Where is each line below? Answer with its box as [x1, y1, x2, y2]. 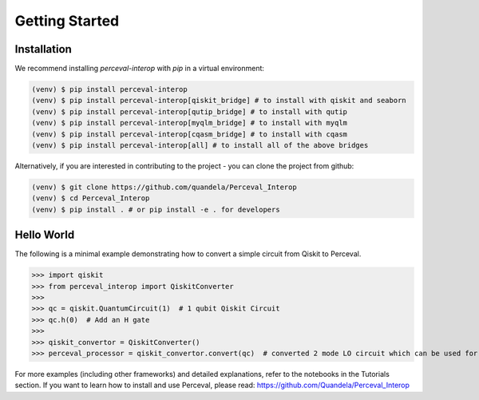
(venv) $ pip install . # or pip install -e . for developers [31, 204, 280, 214]
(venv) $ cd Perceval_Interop [31, 194, 150, 203]
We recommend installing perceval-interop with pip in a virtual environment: [14, 64, 265, 73]
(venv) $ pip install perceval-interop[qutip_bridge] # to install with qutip [31, 107, 347, 116]
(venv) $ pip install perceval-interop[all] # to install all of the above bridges [31, 141, 369, 149]
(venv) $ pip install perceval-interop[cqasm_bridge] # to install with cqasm [31, 129, 347, 139]
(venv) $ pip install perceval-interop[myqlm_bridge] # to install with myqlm [31, 118, 347, 128]
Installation [14, 42, 72, 56]
